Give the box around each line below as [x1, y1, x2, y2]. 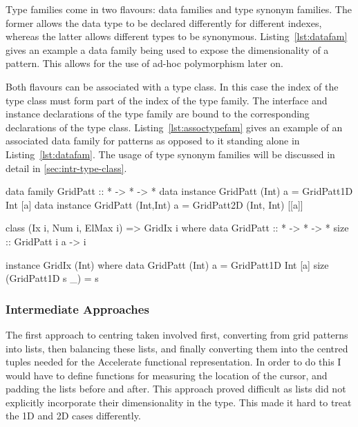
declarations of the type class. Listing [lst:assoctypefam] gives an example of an [6, 120, 343, 134]
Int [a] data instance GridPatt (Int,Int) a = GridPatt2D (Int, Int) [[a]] [6, 197, 303, 211]
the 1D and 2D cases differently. [6, 408, 141, 423]
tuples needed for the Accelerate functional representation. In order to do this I [6, 354, 341, 369]
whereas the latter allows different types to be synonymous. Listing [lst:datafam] [6, 29, 348, 44]
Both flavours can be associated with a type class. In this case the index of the [6, 79, 339, 93]
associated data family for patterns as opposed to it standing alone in [6, 133, 300, 148]
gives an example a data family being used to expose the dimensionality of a [6, 42, 329, 57]
